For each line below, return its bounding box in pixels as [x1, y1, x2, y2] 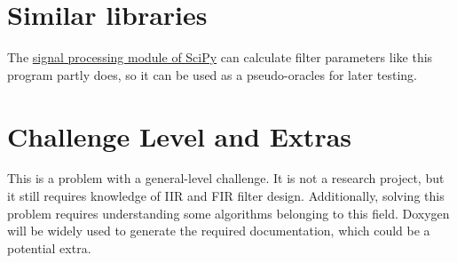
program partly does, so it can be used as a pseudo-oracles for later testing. [7, 65, 417, 84]
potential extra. [7, 238, 91, 257]
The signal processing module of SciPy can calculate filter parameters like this [7, 48, 433, 67]
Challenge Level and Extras [7, 117, 352, 154]
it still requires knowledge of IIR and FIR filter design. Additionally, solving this [7, 187, 445, 205]
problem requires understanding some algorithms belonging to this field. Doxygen [7, 203, 450, 222]
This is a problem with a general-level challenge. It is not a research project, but [7, 169, 445, 187]
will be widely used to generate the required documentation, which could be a [7, 221, 430, 240]
